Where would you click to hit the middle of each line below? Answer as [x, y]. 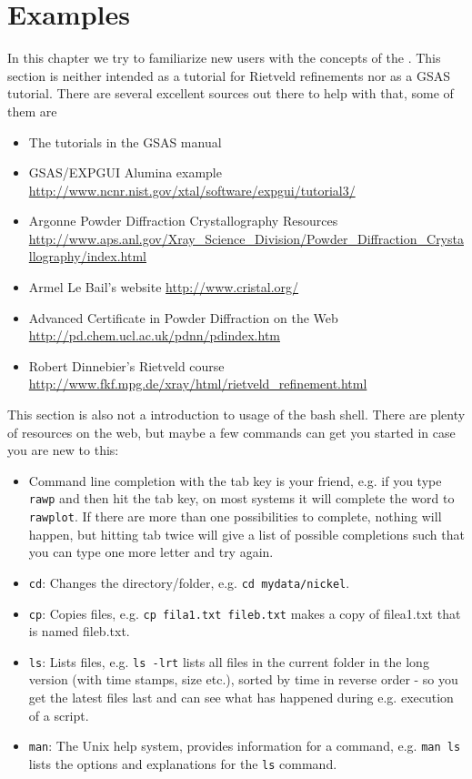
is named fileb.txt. [79, 631]
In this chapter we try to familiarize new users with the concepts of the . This [224, 58]
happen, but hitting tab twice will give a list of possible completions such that [246, 534]
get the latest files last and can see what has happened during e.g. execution [241, 698]
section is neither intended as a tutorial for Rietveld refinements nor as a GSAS [229, 75]
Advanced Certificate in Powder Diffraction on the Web [183, 317]
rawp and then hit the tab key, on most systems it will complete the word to [241, 498]
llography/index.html [87, 256]
